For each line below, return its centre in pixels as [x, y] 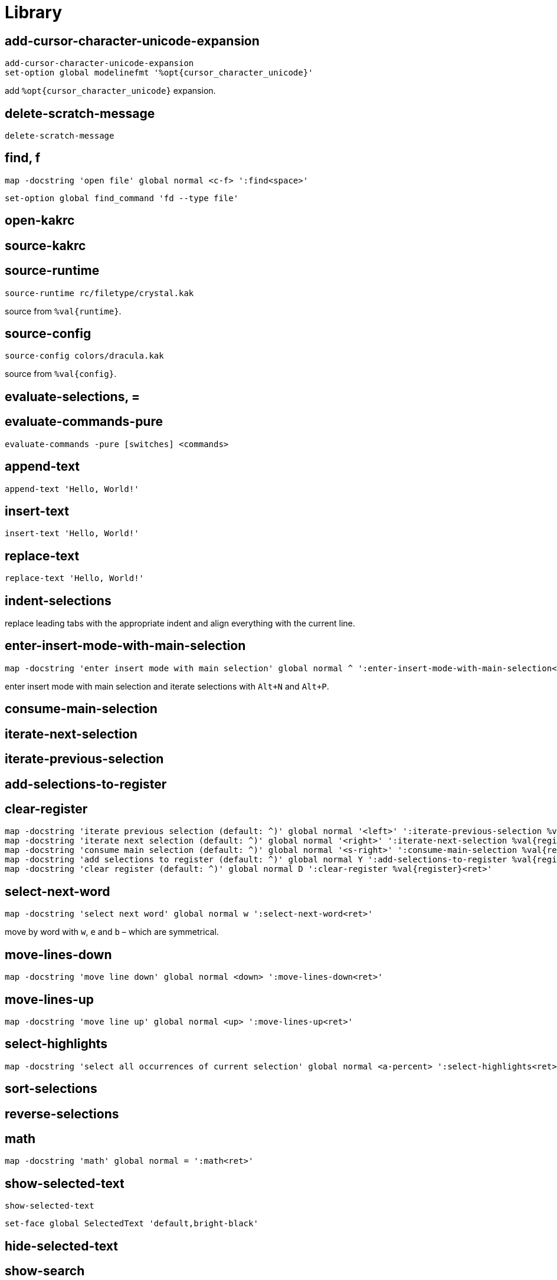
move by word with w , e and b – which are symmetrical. [112, 932]
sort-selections [51, 1089]
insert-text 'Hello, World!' [72, 534]
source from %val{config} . [61, 374]
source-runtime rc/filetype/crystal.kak [99, 293]
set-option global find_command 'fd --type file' [122, 198]
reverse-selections [62, 1114]
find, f [23, 158]
